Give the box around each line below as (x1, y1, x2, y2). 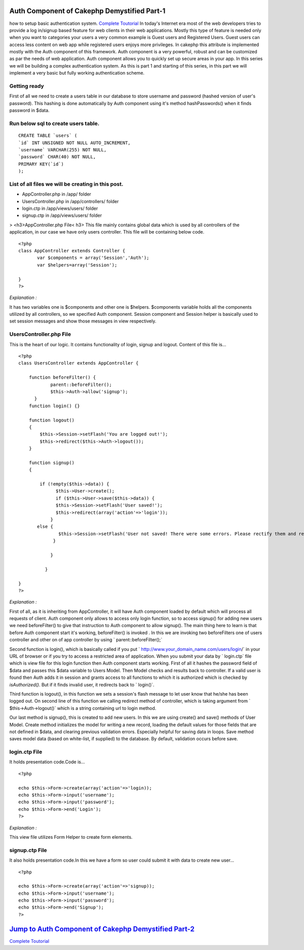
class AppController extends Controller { (18, 248, 126, 253)
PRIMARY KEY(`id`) (18, 161, 64, 167)
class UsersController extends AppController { (18, 361, 139, 366)
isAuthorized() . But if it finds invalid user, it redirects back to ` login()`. (9, 681, 155, 687)
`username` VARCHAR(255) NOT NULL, (18, 147, 107, 152)
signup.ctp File (9, 846, 48, 854)
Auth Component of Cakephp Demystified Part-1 (9, 7, 166, 15)
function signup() (28, 460, 75, 466)
